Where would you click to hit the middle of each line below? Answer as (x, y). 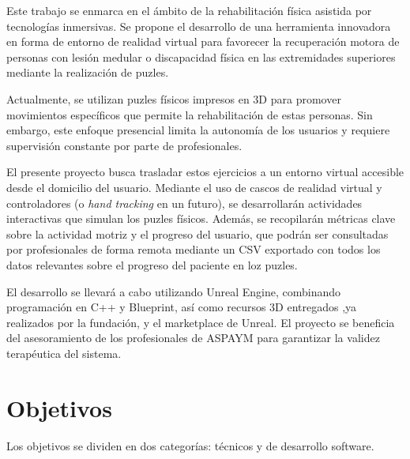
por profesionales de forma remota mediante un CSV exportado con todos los (194, 249)
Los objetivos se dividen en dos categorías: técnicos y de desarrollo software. (190, 445)
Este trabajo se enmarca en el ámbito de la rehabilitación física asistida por (189, 10)
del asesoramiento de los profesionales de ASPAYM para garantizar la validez (193, 338)
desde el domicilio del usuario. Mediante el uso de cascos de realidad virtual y (194, 187)
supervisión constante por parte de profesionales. (124, 145)
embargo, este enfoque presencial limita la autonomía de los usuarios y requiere (198, 130)
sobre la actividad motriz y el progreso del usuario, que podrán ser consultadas (197, 233)
